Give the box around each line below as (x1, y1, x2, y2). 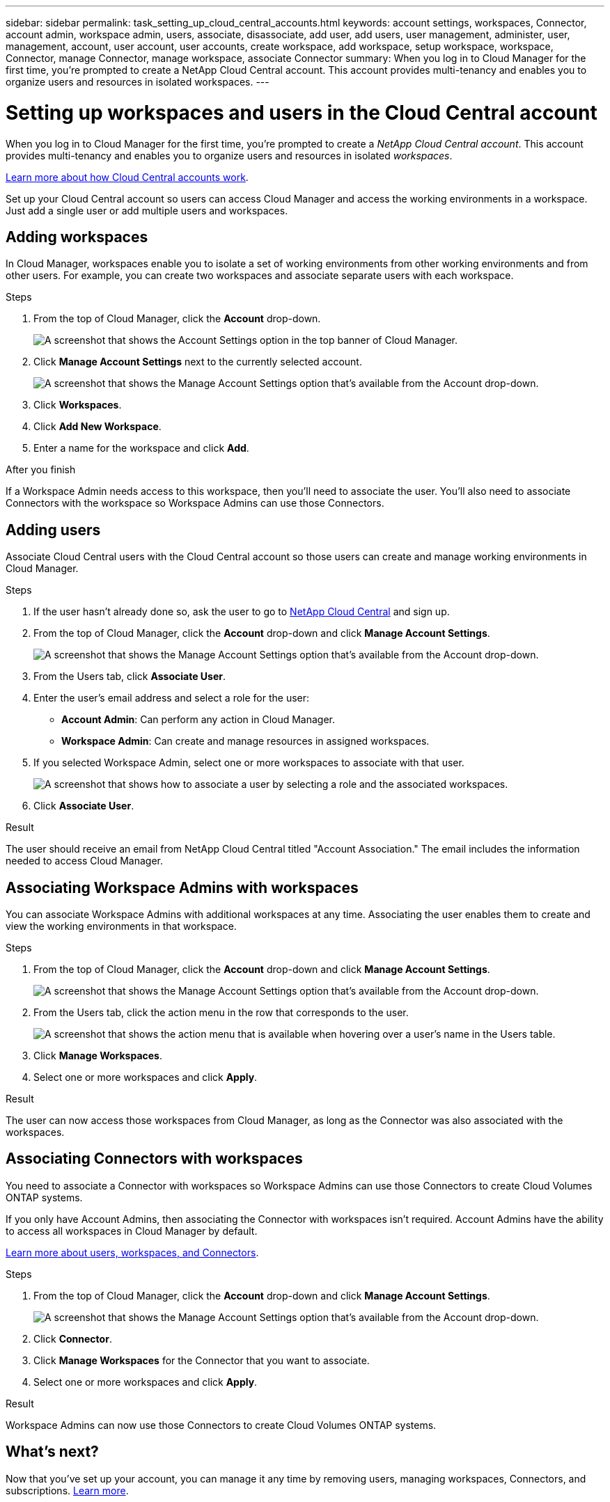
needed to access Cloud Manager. (6, 855, 163, 867)
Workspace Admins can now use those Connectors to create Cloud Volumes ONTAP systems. (6, 1418, 437, 1431)
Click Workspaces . (33, 399, 122, 411)
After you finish (6, 464, 76, 476)
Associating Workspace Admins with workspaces (6, 878, 359, 896)
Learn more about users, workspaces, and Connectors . (6, 1246, 259, 1258)
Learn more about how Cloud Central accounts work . (6, 171, 249, 183)
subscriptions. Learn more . (6, 1484, 129, 1496)
